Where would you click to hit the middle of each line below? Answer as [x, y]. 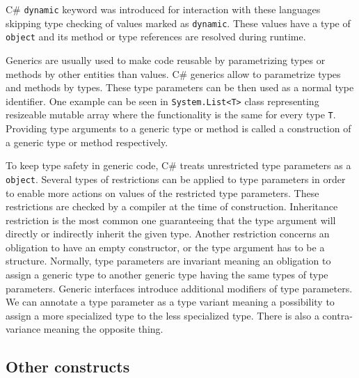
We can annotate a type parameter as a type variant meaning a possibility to [170, 302]
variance [23, 329]
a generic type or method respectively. [87, 142]
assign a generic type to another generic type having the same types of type [167, 275]
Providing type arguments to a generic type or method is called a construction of [178, 128]
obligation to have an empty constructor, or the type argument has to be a [165, 247]
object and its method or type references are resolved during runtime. [156, 37]
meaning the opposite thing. [103, 329]
